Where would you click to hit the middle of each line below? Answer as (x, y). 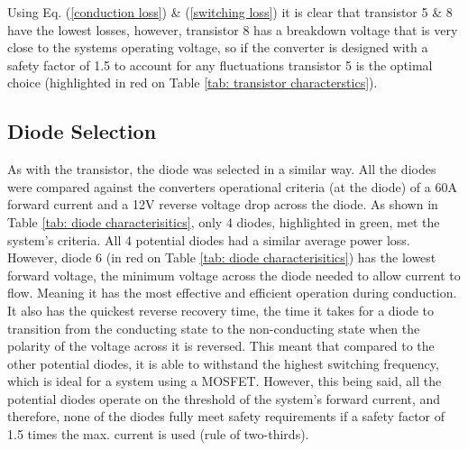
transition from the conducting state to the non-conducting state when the (214, 328)
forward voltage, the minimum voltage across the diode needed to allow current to (234, 275)
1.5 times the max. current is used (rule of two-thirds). (158, 434)
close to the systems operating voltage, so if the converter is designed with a (218, 47)
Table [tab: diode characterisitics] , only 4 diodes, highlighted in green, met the (224, 221)
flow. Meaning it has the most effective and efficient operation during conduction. (232, 293)
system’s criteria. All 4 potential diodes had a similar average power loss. (209, 239)
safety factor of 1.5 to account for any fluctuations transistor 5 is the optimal (220, 64)
